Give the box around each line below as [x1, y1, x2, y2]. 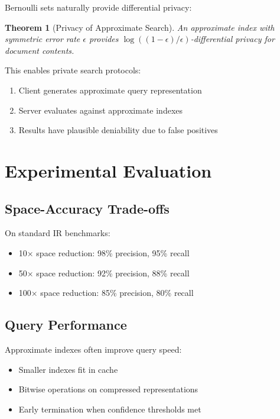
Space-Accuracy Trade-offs [5, 199, 170, 217]
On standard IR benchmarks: [5, 227, 110, 239]
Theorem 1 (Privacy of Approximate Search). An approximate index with [5, 21, 275, 33]
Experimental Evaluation [5, 158, 212, 182]
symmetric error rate [5, 33, 80, 45]
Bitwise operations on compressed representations [18, 383, 198, 395]
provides [89, 33, 119, 45]
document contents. [5, 44, 74, 56]
